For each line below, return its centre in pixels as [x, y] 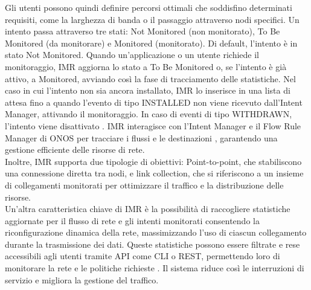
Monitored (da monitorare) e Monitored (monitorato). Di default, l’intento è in [151, 43]
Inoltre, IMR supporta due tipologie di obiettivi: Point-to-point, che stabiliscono [153, 161]
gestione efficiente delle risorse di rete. [75, 150]
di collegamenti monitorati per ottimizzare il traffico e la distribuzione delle [144, 185]
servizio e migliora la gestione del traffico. [82, 279]
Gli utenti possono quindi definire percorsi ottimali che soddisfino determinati [149, 7]
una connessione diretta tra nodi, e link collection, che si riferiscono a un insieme [154, 173]
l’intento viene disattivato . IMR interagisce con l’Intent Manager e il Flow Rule [153, 125]
